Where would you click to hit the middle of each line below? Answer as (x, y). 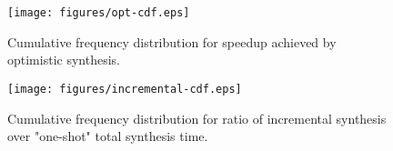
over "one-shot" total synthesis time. (108, 136)
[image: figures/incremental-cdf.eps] (125, 89)
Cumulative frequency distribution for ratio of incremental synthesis (197, 118)
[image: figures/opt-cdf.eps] (99, 13)
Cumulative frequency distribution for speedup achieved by (172, 41)
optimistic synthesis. (64, 60)
